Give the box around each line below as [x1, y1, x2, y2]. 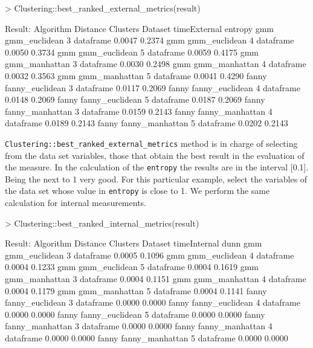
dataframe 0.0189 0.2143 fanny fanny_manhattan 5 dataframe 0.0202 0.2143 [5, 117, 288, 129]
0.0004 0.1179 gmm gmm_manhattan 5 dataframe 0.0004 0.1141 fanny [5, 284, 267, 297]
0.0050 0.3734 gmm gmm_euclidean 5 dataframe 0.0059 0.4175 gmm [5, 45, 259, 58]
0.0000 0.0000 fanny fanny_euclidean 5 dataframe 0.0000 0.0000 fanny [5, 308, 265, 320]
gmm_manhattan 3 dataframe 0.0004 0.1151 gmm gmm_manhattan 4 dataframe [5, 272, 306, 285]
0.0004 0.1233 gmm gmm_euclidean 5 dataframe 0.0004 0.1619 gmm [5, 260, 259, 273]
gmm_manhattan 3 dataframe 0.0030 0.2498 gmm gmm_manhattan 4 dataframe [5, 57, 306, 70]
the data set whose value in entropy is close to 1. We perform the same [5, 184, 270, 197]
